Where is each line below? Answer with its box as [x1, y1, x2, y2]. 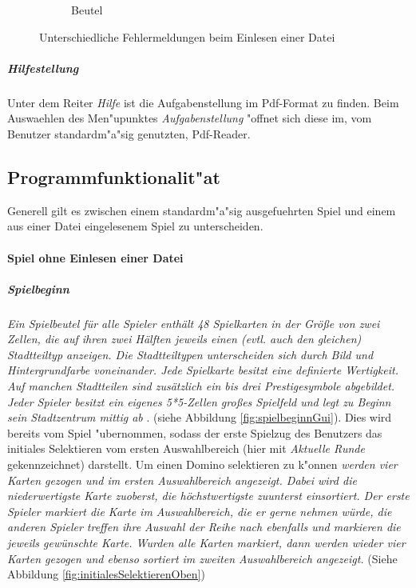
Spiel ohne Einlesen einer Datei [7, 249, 184, 266]
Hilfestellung [7, 59, 79, 76]
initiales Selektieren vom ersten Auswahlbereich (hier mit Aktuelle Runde [7, 440, 365, 457]
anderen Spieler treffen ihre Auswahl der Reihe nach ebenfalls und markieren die [7, 518, 401, 535]
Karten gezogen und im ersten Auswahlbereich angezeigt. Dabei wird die [7, 471, 357, 488]
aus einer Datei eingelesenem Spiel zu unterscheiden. [7, 218, 263, 234]
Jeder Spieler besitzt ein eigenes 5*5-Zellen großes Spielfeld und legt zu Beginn [7, 393, 391, 410]
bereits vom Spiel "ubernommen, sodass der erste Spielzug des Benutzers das [7, 424, 382, 441]
